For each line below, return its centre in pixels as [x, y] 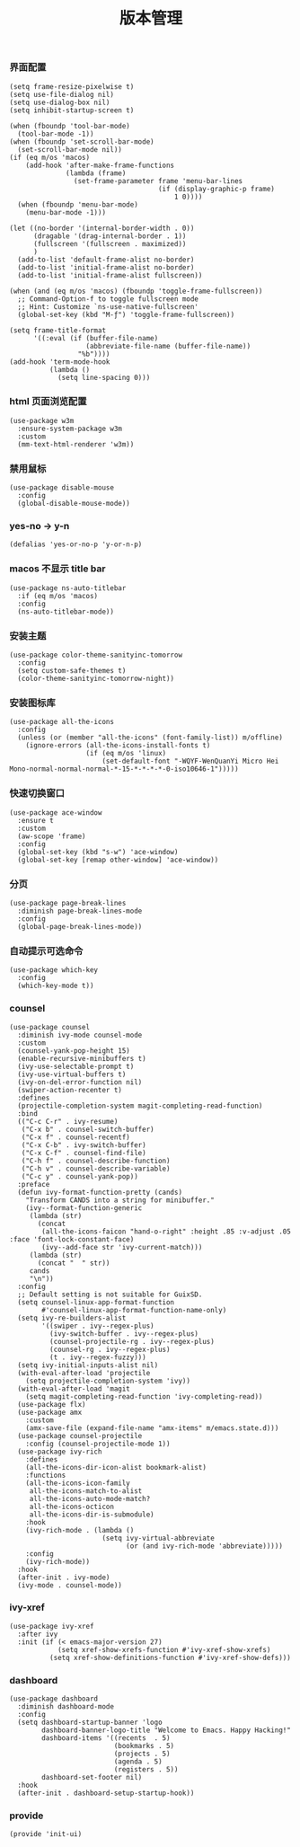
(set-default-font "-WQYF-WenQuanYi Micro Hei [190, 761]
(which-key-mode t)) [56, 986]
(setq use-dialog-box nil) [60, 102]
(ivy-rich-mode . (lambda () [80, 1530]
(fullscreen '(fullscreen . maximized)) [110, 243]
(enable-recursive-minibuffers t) [82, 1058]
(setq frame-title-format [57, 330]
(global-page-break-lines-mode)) [80, 926]
